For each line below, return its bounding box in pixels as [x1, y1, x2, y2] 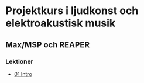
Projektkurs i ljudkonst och [5, 4, 139, 18]
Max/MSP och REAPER [5, 40, 90, 50]
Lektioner [5, 57, 33, 65]
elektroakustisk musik [5, 16, 116, 30]
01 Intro [13, 70, 33, 77]
